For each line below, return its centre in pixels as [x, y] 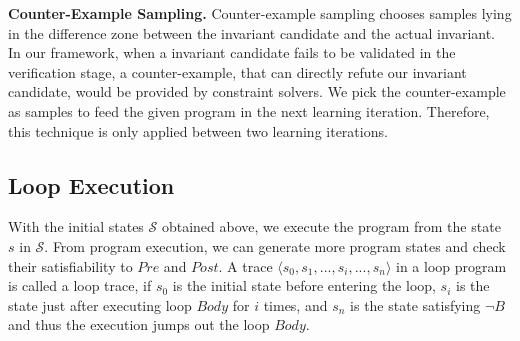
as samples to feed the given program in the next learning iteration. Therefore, [249, 110]
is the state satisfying [415, 304]
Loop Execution [91, 184]
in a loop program [451, 265]
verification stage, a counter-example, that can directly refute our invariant [237, 71]
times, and [295, 304]
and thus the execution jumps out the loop [139, 324]
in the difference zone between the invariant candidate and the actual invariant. [252, 32]
